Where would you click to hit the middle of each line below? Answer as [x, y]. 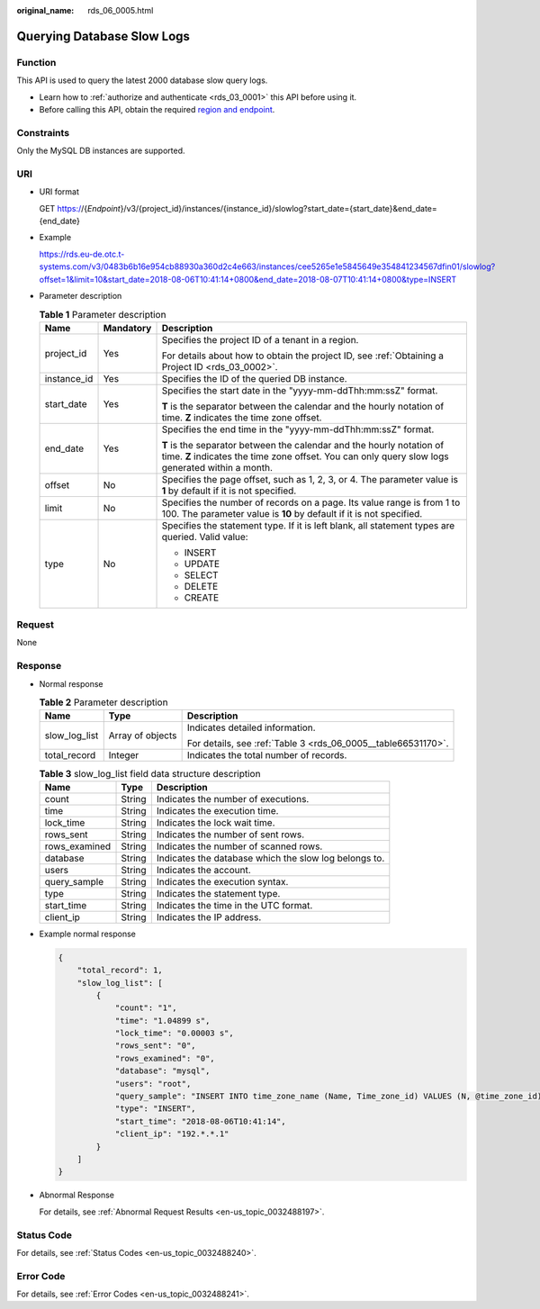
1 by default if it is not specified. [229, 491]
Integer [124, 755]
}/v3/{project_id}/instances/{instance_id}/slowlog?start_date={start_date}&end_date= [279, 208]
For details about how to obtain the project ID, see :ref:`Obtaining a [303, 356]
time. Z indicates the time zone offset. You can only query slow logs [305, 456]
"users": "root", [153, 1083]
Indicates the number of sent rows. [230, 835]
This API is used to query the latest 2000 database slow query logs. [142, 80]
